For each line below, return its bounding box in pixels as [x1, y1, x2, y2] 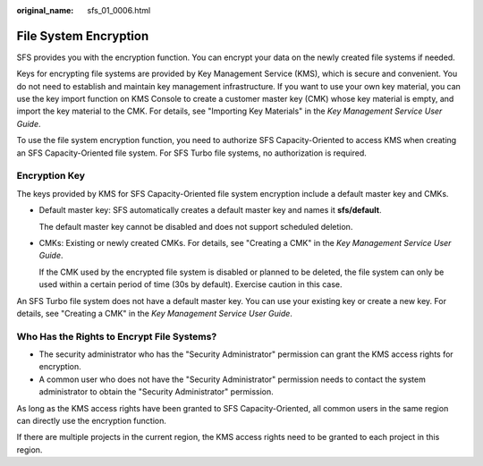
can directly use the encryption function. [16, 416, 167, 426]
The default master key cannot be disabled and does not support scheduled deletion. [38, 221, 353, 232]
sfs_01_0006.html [87, 5, 151, 15]
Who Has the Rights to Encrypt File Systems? [16, 330, 217, 343]
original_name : [16, 5, 74, 15]
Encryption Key [16, 170, 85, 182]
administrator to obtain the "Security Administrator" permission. [38, 386, 275, 397]
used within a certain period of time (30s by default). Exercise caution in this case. [38, 279, 343, 290]
